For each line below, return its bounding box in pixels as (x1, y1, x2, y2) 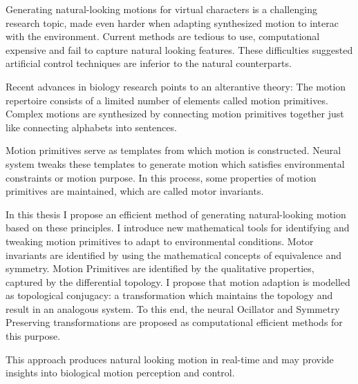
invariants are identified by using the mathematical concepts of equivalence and (6, 247, 342, 262)
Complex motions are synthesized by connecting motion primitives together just (6, 106, 344, 121)
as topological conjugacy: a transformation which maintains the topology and (6, 288, 333, 303)
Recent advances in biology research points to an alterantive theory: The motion (6, 79, 346, 93)
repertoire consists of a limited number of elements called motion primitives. (6, 93, 328, 107)
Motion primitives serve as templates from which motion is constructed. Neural (6, 143, 341, 157)
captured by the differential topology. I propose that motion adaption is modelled (6, 274, 350, 289)
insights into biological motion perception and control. (6, 365, 235, 380)
